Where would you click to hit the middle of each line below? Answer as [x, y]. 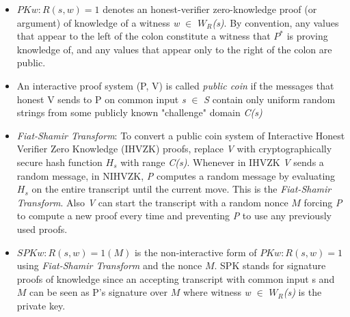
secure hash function [59, 162]
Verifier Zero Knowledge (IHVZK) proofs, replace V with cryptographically [174, 149]
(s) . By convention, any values [275, 22]
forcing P [323, 202]
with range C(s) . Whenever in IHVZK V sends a [222, 162]
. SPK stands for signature [270, 265]
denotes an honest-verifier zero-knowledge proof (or [210, 9]
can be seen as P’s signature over [99, 292]
